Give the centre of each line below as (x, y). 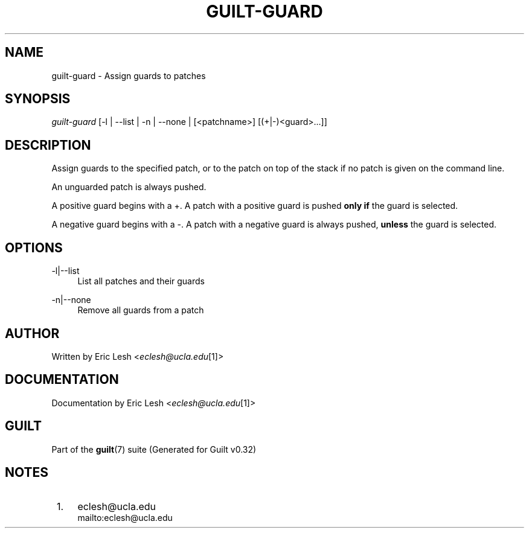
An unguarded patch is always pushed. (129, 187)
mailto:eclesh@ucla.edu (125, 517)
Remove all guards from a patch (141, 310)
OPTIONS (34, 247)
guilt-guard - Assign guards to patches (129, 75)
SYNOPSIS (38, 99)
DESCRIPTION (48, 145)
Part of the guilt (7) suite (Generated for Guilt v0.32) (154, 449)
